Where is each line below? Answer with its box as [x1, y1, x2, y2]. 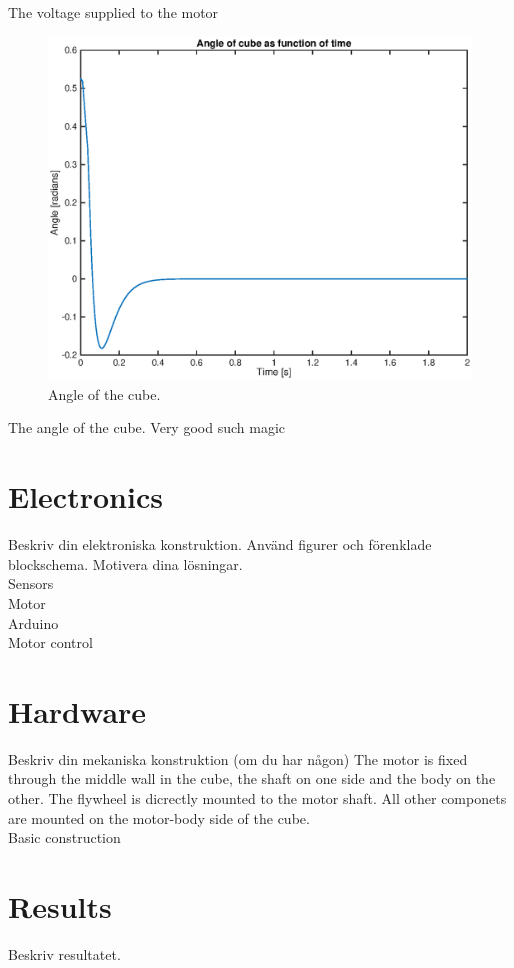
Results [8, 886, 112, 927]
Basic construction [8, 827, 121, 848]
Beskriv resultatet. [8, 943, 121, 964]
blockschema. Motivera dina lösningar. [8, 553, 243, 574]
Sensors [8, 573, 54, 594]
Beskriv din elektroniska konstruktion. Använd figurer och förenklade [8, 534, 432, 555]
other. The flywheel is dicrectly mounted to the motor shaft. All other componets [8, 788, 507, 809]
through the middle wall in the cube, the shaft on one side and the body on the [8, 768, 496, 789]
